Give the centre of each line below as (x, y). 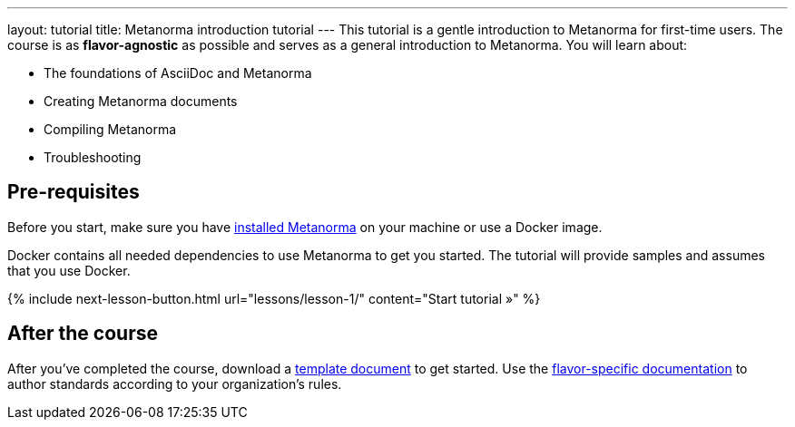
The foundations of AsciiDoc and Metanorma (178, 73)
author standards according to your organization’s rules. (175, 383)
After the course (83, 334)
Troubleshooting (93, 157)
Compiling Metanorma (110, 129)
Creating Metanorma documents (141, 101)
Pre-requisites (74, 192)
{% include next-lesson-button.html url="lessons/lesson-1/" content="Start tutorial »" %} (274, 298)
